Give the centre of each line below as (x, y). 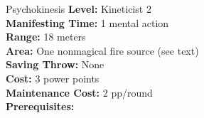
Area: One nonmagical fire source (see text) (102, 50)
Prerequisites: (40, 106)
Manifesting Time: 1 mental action (87, 22)
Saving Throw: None (55, 64)
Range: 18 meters (46, 37)
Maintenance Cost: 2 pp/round (79, 92)
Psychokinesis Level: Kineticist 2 (79, 9)
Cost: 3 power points (53, 78)
